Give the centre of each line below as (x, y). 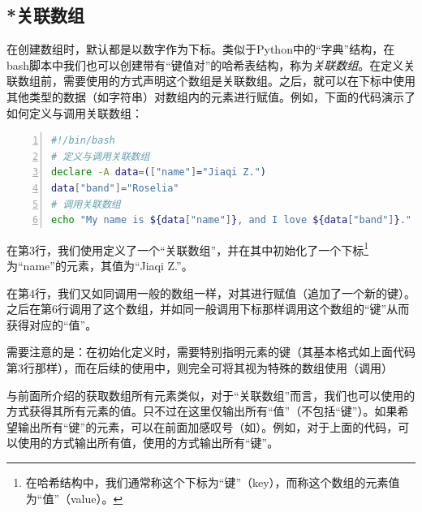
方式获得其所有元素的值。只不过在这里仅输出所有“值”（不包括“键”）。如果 (202, 411)
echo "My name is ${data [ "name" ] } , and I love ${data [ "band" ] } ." (231, 220)
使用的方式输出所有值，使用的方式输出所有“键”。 (148, 443)
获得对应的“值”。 (52, 324)
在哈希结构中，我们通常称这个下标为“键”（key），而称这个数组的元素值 (213, 482)
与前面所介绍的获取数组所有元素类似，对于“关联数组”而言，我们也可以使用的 (211, 395)
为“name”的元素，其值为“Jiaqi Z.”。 (100, 265)
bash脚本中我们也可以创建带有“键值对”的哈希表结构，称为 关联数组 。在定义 (205, 65)
